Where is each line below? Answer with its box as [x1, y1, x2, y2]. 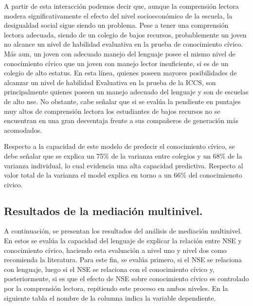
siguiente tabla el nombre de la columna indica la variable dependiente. [4, 292, 216, 303]
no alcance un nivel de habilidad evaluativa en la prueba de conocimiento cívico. [4, 39, 243, 49]
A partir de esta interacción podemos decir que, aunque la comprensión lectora [4, 1, 239, 11]
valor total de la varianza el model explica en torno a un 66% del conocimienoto [4, 170, 242, 180]
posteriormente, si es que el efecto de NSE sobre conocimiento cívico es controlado [4, 273, 249, 284]
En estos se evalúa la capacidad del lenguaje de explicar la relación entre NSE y [4, 235, 242, 246]
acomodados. [4, 125, 42, 135]
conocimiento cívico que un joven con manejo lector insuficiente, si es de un [4, 58, 229, 68]
